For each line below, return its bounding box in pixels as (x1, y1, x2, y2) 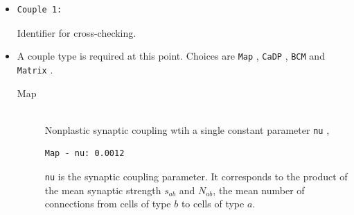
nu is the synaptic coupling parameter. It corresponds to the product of (44, 169, 348, 183)
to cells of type (181, 196, 245, 211)
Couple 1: (17, 5, 62, 15)
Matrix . (17, 62, 53, 76)
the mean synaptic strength (44, 182, 161, 197)
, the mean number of (213, 182, 305, 197)
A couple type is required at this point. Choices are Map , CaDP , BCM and (17, 49, 325, 63)
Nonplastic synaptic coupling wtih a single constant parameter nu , (44, 122, 330, 137)
